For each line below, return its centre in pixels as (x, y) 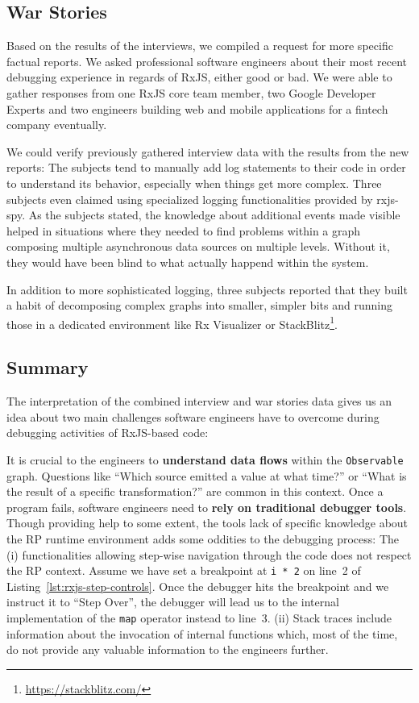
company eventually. (57, 125)
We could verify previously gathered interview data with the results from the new (208, 151)
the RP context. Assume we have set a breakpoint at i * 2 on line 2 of (184, 570)
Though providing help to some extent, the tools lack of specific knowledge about (207, 523)
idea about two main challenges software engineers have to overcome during (193, 416)
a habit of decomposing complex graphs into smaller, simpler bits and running (199, 305)
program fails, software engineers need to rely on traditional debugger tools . (207, 507)
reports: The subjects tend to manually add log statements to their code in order (206, 167)
